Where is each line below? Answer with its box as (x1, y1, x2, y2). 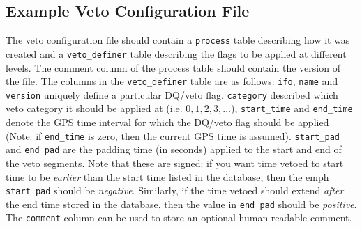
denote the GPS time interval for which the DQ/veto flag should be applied (6, 115, 329, 129)
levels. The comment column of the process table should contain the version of (6, 60, 340, 74)
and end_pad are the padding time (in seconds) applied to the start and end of (6, 142, 342, 157)
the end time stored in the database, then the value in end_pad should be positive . (6, 196, 357, 211)
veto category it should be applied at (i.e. (6, 101, 183, 116)
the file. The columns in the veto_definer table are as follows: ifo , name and (6, 74, 338, 88)
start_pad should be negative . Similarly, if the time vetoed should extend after (6, 183, 344, 198)
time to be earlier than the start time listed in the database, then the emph (6, 169, 329, 184)
